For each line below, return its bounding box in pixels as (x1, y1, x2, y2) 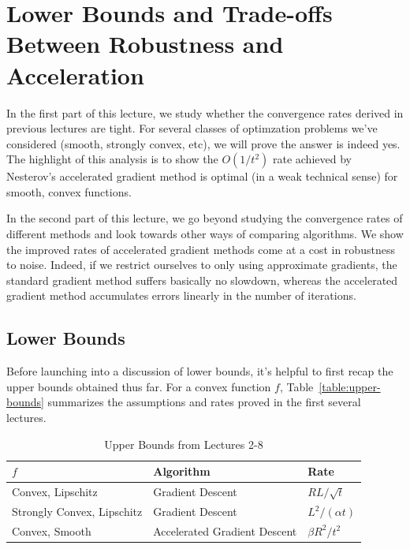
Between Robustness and (6, 28, 284, 60)
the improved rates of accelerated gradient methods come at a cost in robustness (6, 241, 395, 257)
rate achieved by (272, 151, 352, 167)
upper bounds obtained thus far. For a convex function (6, 378, 271, 394)
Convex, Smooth (12, 522, 91, 539)
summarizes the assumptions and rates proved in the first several (47, 394, 361, 410)
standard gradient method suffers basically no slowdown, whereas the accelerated (6, 271, 398, 288)
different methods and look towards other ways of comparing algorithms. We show (6, 226, 404, 242)
